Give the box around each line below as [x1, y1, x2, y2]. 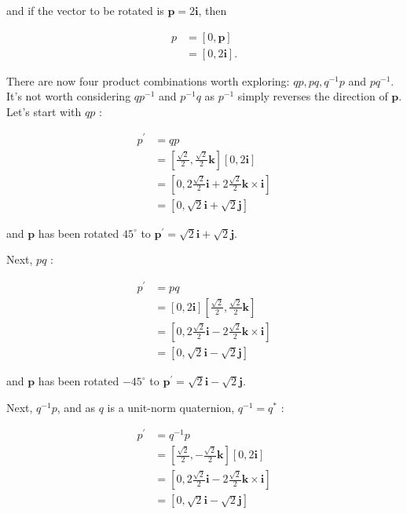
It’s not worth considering [6, 88, 131, 104]
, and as [57, 399, 96, 415]
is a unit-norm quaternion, [107, 399, 235, 415]
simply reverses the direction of [237, 88, 388, 104]
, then [198, 2, 227, 18]
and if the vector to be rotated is [6, 2, 164, 18]
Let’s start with [6, 103, 82, 119]
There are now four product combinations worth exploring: [6, 72, 290, 89]
